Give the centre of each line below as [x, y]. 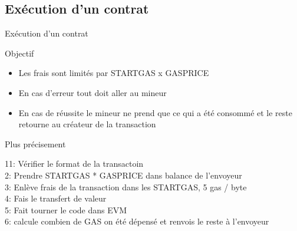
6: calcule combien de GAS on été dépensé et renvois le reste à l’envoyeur [137, 221]
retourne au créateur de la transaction [87, 124]
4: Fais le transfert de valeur [56, 198]
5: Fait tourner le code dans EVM [66, 209]
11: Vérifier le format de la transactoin [74, 164]
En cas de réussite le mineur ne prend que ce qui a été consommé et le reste [155, 112]
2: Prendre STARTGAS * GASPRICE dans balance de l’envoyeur [123, 175]
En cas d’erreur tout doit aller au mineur [93, 92]
